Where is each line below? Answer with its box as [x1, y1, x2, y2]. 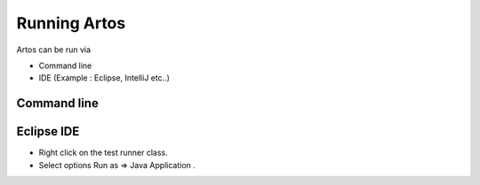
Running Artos [16, 13, 126, 33]
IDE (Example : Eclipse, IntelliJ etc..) [38, 73, 171, 83]
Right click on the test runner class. [38, 147, 168, 158]
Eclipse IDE [16, 124, 80, 139]
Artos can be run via [16, 44, 92, 55]
